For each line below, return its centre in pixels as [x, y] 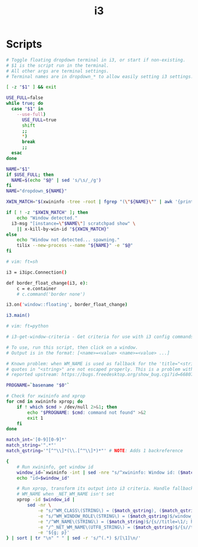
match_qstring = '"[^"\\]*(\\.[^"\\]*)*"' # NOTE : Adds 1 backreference [95, 451]
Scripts [24, 44]
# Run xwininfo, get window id [55, 467]
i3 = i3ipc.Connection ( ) [37, 272]
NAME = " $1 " [18, 169]
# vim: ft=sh [22, 262]
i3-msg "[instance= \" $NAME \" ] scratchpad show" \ [73, 223]
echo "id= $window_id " [43, 478]
